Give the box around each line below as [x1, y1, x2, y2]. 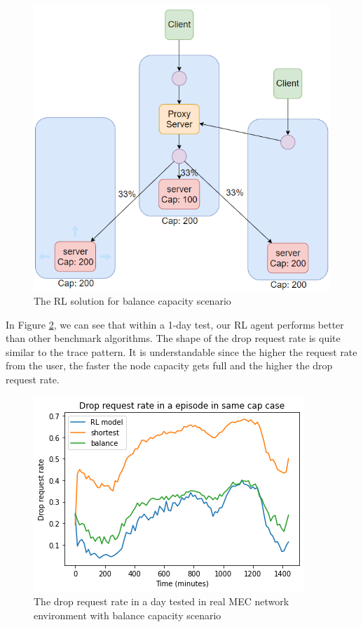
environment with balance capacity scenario [34, 607, 221, 622]
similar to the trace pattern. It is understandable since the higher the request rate [6, 344, 357, 359]
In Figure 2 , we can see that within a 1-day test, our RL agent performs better [6, 317, 344, 331]
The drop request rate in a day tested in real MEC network [34, 594, 289, 609]
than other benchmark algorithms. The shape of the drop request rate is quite [6, 331, 341, 345]
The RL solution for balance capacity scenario [34, 293, 231, 308]
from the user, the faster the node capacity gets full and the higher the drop [6, 358, 333, 373]
